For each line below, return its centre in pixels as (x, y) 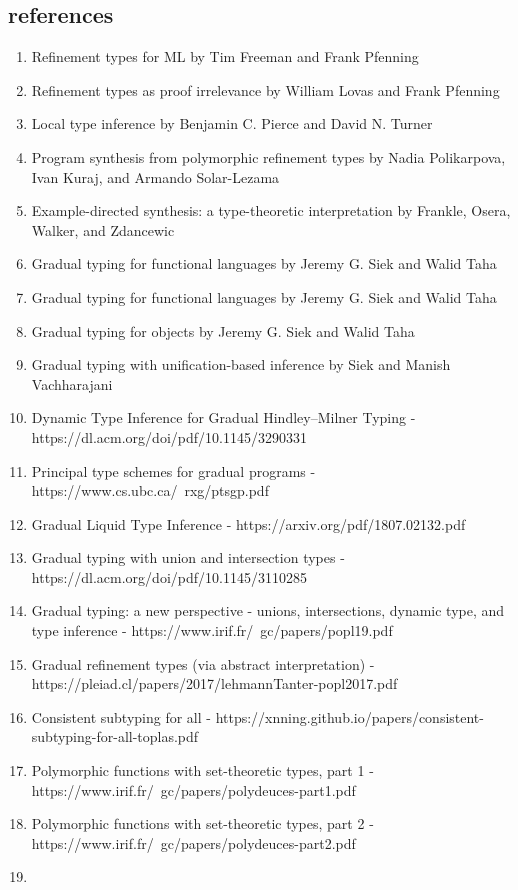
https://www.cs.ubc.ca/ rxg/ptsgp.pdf (150, 490)
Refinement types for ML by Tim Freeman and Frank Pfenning (225, 56)
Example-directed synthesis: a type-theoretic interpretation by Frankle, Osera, (271, 210)
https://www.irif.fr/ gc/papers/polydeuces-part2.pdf (193, 842)
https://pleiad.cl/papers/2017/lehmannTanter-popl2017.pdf (214, 683)
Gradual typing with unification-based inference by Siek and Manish (241, 364)
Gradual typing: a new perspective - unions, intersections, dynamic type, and (268, 610)
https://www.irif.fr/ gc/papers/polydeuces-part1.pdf (193, 789)
